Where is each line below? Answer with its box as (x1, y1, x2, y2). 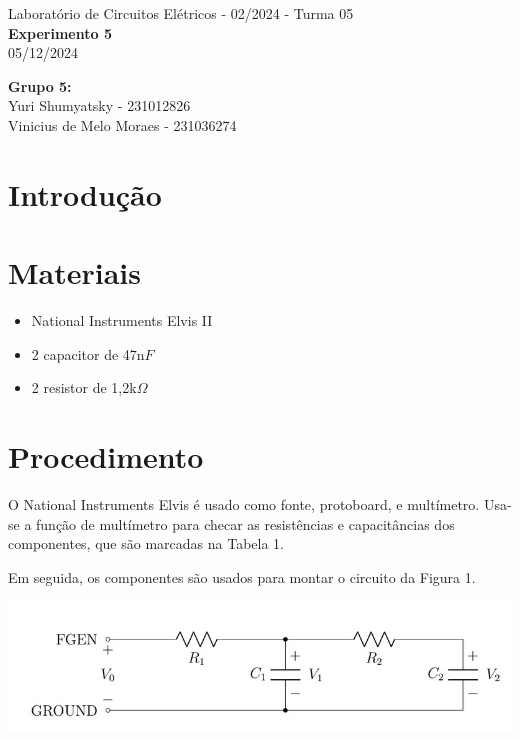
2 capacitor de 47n (31, 343, 145, 364)
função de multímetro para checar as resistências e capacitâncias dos (36, 513, 455, 534)
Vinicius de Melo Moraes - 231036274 (8, 114, 237, 135)
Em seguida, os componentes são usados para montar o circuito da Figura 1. (8, 566, 476, 587)
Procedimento (8, 436, 204, 477)
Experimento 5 (8, 22, 112, 43)
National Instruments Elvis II (31, 310, 213, 331)
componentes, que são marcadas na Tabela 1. (8, 533, 284, 554)
